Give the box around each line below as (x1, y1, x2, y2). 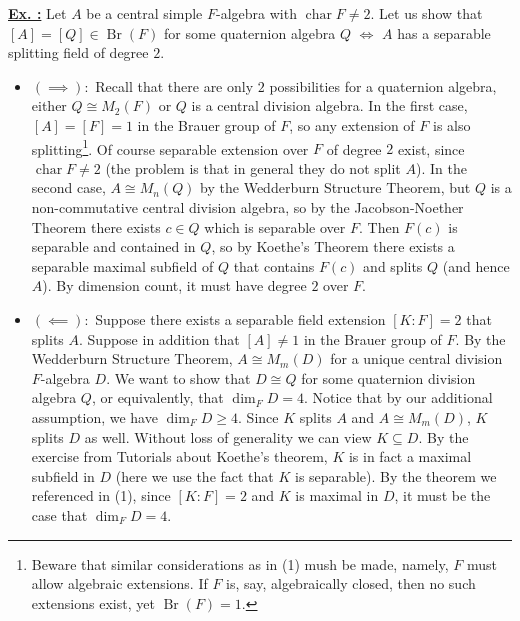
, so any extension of (289, 114, 415, 135)
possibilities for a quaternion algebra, (269, 75, 497, 96)
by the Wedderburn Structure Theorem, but (200, 177, 471, 198)
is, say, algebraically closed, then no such (226, 573, 476, 594)
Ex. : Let (8, 3, 67, 23)
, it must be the (394, 485, 491, 506)
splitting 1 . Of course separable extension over (31, 135, 309, 159)
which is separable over (204, 216, 346, 237)
